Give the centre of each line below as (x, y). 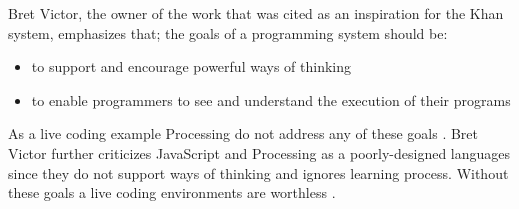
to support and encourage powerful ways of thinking (191, 66)
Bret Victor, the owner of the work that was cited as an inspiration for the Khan (256, 13)
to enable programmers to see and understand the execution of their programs (271, 99)
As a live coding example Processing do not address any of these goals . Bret (243, 133)
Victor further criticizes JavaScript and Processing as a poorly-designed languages (259, 152)
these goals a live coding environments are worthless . (172, 192)
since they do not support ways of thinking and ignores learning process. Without (258, 172)
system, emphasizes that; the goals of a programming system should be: (228, 32)
